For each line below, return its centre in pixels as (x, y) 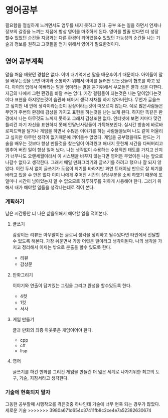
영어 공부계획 (24, 61)
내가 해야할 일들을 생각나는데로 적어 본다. (55, 187)
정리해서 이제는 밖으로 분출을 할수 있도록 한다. (67, 247)
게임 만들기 (23, 320)
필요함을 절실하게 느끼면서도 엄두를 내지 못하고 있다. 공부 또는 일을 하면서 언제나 (83, 25)
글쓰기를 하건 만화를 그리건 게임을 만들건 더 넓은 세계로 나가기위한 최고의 (83, 372)
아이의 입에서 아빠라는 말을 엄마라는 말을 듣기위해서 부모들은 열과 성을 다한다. (87, 87)
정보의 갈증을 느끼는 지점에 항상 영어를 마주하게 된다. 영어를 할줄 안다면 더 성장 (82, 31)
